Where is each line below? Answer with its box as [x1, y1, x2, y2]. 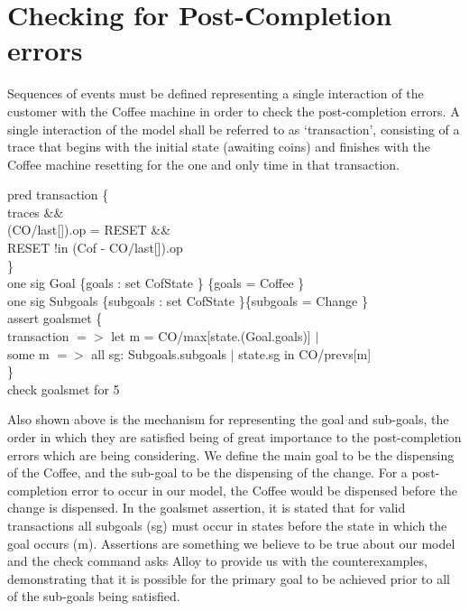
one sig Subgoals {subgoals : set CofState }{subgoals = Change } [7, 291, 368, 310]
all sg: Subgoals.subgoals [91, 344, 227, 363]
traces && [7, 202, 64, 221]
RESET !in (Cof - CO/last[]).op [7, 238, 183, 257]
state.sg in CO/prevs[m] [238, 344, 372, 363]
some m [7, 344, 50, 363]
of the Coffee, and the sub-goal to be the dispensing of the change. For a [7, 463, 408, 482]
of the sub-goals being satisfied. [7, 587, 180, 606]
